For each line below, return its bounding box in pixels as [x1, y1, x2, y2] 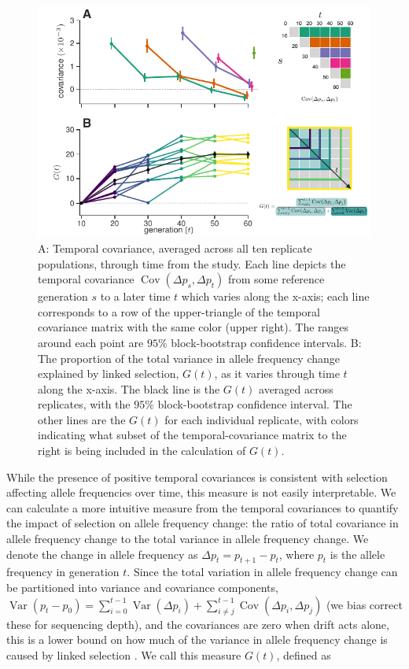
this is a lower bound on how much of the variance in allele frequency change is [6, 631, 388, 648]
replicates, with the [38, 396, 131, 412]
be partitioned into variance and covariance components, [6, 579, 278, 596]
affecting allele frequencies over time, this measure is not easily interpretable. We [6, 484, 396, 501]
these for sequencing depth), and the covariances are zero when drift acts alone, [6, 615, 389, 632]
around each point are [38, 334, 144, 350]
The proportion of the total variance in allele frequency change [38, 349, 341, 366]
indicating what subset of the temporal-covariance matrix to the [38, 427, 347, 443]
